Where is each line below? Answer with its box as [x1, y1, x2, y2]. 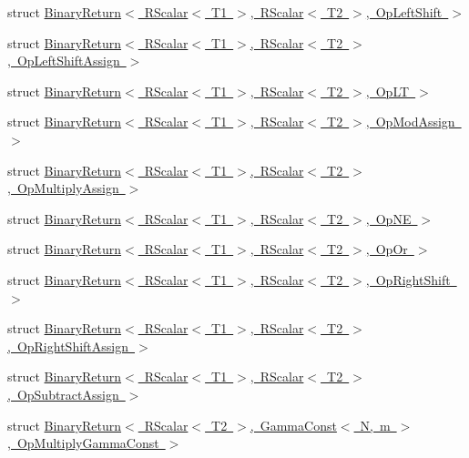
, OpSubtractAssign [7, 384, 119, 403]
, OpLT [365, 81, 410, 100]
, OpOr [365, 239, 408, 259]
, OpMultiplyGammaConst [7, 433, 159, 453]
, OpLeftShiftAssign [7, 51, 120, 70]
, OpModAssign [365, 112, 455, 131]
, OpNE [365, 209, 412, 228]
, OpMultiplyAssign [7, 178, 119, 198]
